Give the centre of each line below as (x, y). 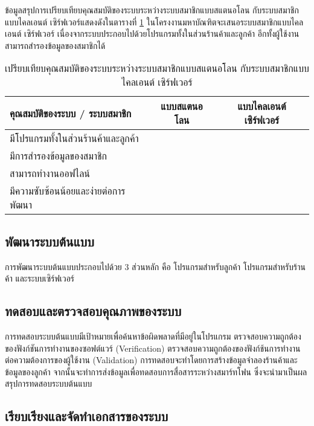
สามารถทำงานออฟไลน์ (50, 173)
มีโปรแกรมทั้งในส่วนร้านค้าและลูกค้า (74, 138)
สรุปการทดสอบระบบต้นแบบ (49, 383)
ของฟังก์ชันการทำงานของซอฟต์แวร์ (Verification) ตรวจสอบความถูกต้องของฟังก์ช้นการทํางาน (153, 348)
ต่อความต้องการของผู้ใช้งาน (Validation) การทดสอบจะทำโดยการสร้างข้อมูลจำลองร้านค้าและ (151, 360)
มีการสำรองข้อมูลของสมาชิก (58, 156)
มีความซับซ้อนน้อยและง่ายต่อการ (68, 191)
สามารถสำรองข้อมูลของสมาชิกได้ (55, 45)
